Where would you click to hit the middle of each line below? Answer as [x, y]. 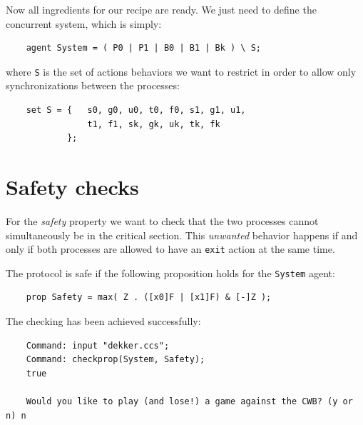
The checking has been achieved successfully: [103, 321]
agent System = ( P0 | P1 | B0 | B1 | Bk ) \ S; [143, 48]
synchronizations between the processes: [93, 85]
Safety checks [72, 186]
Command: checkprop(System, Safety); [116, 360]
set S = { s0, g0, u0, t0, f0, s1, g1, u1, [136, 110]
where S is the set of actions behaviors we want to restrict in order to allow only [181, 71]
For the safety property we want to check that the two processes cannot [162, 220]
